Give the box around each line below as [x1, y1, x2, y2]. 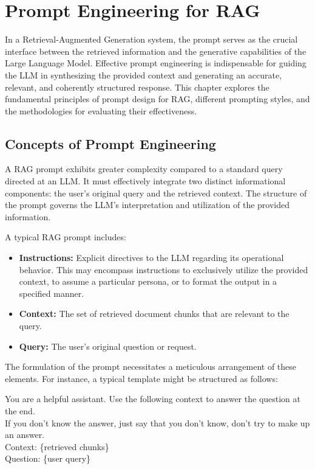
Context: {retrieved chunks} [5, 440, 109, 453]
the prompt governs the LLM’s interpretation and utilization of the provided [5, 198, 290, 211]
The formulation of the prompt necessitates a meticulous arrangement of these [5, 360, 297, 373]
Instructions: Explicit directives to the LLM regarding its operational [19, 251, 284, 264]
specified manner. [19, 287, 84, 299]
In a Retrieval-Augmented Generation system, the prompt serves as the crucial [5, 33, 298, 46]
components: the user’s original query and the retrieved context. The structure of [5, 186, 307, 199]
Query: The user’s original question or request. [19, 339, 197, 352]
